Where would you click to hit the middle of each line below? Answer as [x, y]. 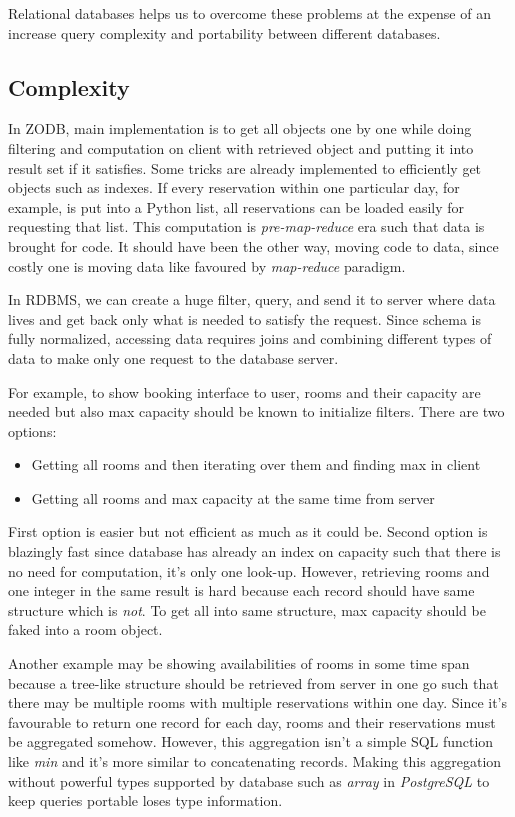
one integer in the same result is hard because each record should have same [241, 590]
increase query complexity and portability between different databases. [224, 32]
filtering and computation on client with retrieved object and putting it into [241, 147]
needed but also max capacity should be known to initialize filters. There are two [256, 411]
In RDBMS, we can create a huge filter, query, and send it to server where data [252, 299]
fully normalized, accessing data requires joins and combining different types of [250, 338]
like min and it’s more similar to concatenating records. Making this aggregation [255, 761]
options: [32, 430]
